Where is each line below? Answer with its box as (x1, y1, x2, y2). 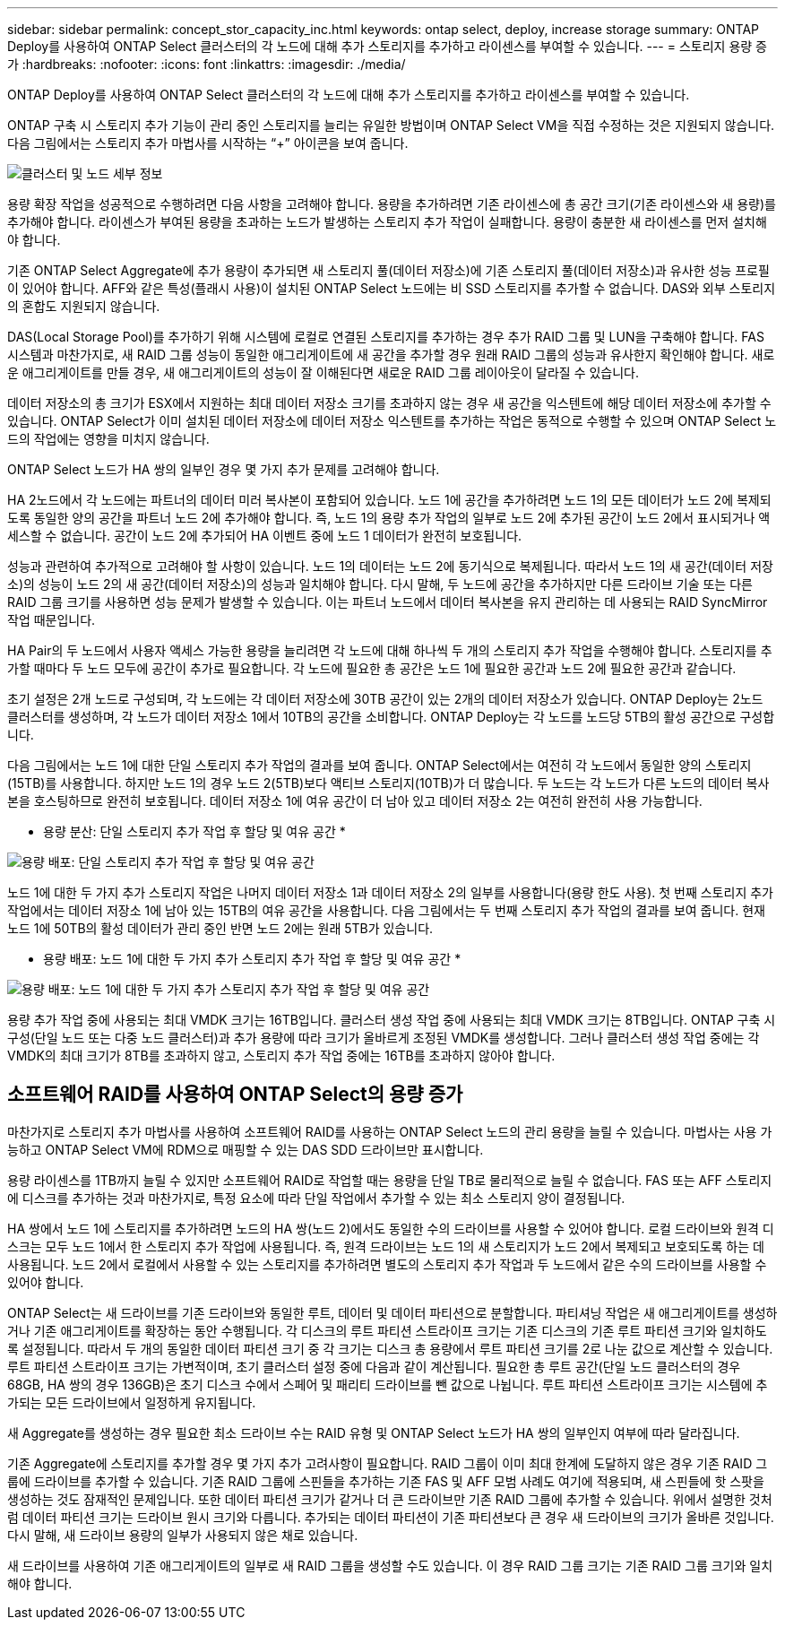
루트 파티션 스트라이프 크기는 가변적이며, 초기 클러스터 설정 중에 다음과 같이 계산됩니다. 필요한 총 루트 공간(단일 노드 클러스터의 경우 (7, 1358, 741, 1374)
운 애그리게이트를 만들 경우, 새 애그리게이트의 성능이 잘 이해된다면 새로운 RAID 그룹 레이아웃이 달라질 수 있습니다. (7, 365, 640, 380)
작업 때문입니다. (7, 612, 96, 627)
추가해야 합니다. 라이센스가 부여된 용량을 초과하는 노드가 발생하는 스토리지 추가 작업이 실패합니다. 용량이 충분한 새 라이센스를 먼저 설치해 (7, 214, 767, 229)
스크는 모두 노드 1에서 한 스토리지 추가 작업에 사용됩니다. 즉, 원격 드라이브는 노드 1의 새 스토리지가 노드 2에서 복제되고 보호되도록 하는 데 (7, 1238, 764, 1254)
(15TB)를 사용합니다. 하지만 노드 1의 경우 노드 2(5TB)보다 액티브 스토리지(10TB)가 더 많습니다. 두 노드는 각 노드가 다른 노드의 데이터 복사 (7, 775, 770, 791)
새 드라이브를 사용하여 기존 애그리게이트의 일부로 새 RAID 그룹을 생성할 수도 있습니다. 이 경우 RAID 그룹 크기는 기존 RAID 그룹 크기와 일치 (7, 1557, 773, 1573)
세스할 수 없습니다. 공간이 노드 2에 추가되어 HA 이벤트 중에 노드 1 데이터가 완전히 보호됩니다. (7, 528, 522, 543)
